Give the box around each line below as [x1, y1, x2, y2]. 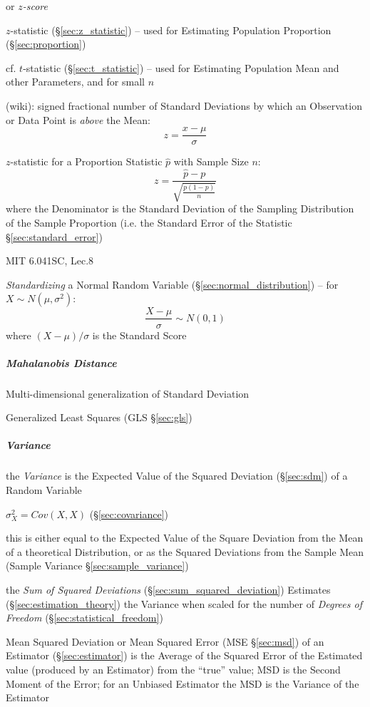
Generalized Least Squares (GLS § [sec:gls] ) [6, 410, 192, 425]
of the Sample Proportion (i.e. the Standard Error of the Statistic [6, 215, 292, 230]
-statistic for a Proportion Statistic [10, 154, 163, 169]
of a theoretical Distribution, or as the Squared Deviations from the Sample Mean [6, 544, 364, 559]
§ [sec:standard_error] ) [6, 229, 103, 244]
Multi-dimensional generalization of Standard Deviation [6, 386, 250, 401]
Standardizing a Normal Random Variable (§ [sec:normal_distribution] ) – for [6, 277, 339, 291]
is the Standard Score [92, 327, 187, 342]
